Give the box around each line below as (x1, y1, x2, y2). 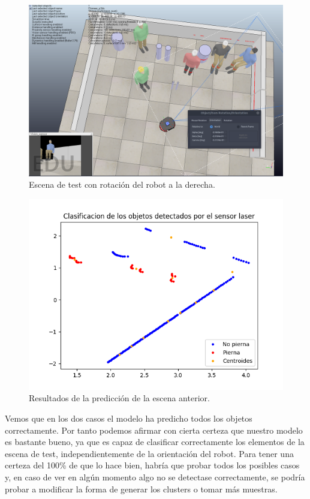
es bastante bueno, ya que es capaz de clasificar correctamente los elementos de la (5, 435, 305, 448)
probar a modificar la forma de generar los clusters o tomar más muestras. (5, 482, 278, 495)
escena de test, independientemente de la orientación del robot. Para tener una (5, 447, 294, 459)
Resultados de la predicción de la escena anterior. (29, 392, 210, 404)
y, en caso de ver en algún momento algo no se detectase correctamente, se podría (5, 471, 305, 483)
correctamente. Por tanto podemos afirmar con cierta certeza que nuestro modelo (5, 423, 303, 436)
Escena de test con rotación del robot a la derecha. (29, 178, 215, 191)
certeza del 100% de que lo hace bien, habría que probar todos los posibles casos (5, 459, 300, 471)
